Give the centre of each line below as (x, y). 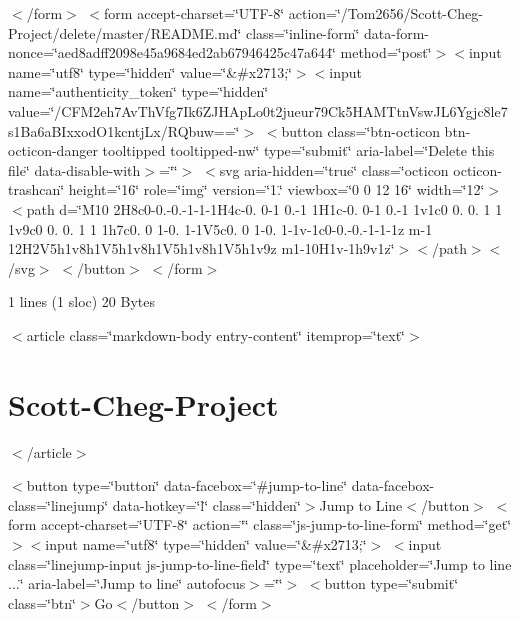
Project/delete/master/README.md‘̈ (125, 32)
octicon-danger (53, 150)
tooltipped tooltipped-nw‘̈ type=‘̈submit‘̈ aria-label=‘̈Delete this (298, 150)
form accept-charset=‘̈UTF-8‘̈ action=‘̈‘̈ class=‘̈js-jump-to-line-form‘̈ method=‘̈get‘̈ (260, 524)
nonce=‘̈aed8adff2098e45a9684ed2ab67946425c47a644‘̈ (172, 52)
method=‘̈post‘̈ (386, 52)
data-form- (396, 32)
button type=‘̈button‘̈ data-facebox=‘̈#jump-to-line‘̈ (187, 485)
